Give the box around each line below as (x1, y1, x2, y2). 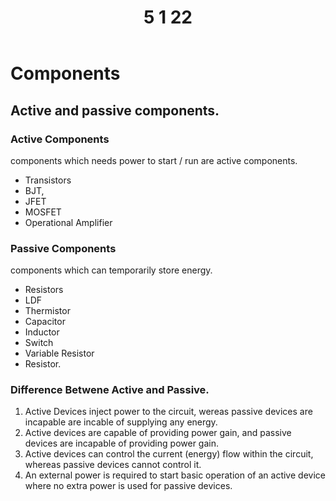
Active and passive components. (10, 102, 220, 119)
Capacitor (24, 316, 66, 328)
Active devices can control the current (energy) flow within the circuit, (24, 448, 314, 460)
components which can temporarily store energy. (10, 264, 213, 276)
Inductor (24, 326, 60, 338)
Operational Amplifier (24, 216, 113, 228)
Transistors (24, 174, 72, 186)
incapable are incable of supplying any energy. (24, 416, 218, 428)
